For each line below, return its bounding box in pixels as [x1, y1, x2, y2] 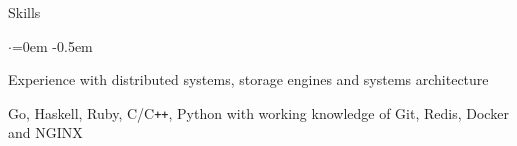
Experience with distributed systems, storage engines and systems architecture [8, 69, 489, 90]
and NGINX [8, 122, 83, 143]
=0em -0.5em [11, 35, 93, 56]
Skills [8, 2, 41, 22]
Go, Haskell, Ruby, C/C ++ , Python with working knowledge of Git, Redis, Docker [8, 102, 509, 123]
